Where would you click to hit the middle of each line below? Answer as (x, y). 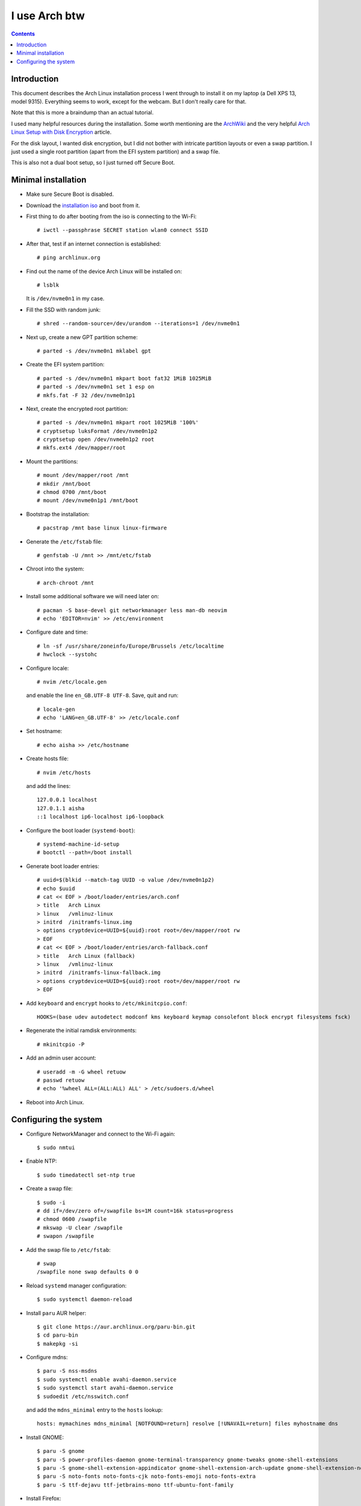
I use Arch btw (48, 16)
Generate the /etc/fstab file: (64, 542)
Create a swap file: (50, 1189)
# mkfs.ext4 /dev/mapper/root (82, 448)
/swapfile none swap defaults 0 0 (88, 1272)
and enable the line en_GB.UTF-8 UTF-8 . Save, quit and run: (102, 695)
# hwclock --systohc (67, 655)
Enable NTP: (42, 1161)
